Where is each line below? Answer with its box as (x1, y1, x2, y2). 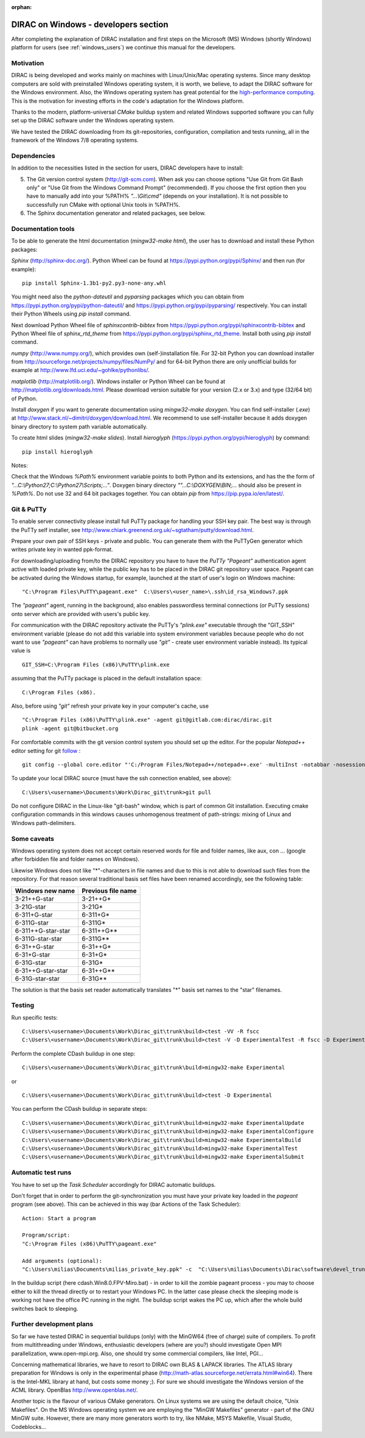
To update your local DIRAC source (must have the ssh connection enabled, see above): (11, 775, 232, 782)
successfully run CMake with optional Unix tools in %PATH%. (26, 201, 181, 208)
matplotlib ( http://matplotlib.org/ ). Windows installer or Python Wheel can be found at (11, 378, 226, 385)
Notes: (11, 462, 28, 469)
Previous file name (82, 887, 137, 895)
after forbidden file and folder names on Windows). (11, 856, 140, 863)
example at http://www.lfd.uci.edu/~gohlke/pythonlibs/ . (11, 367, 150, 374)
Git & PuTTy (11, 505, 47, 513)
